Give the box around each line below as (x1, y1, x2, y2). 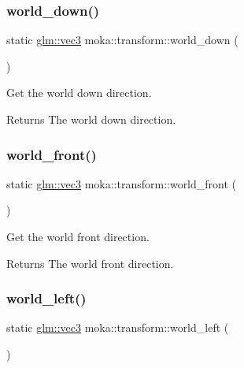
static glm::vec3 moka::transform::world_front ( (6, 175, 237, 191)
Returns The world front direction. (6, 255, 174, 271)
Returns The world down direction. (6, 111, 176, 127)
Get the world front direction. (6, 229, 150, 244)
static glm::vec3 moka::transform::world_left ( (6, 319, 229, 336)
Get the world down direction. (6, 84, 152, 101)
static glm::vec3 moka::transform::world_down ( (6, 32, 238, 48)
